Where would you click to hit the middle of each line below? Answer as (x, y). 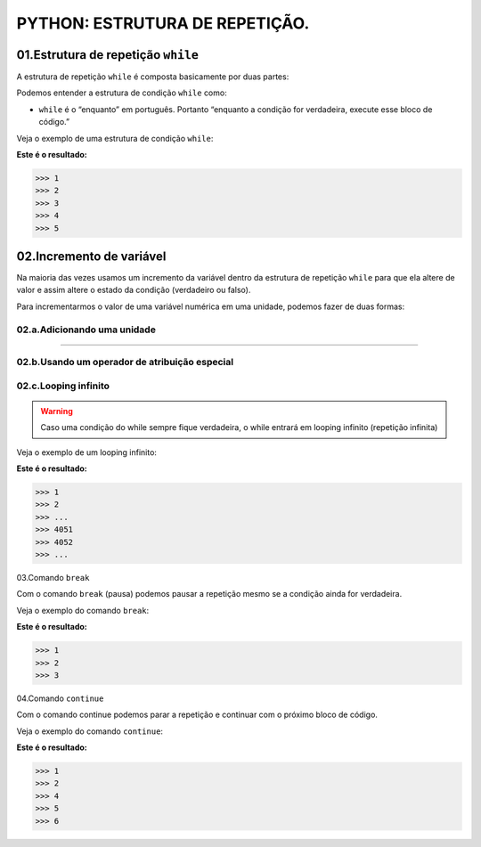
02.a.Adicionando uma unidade (86, 330)
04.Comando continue (60, 698)
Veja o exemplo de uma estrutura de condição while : (115, 138)
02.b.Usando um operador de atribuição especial (125, 362)
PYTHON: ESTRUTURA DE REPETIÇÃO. (163, 23)
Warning (57, 411)
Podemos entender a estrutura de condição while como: (122, 93)
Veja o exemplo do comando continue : (90, 731)
